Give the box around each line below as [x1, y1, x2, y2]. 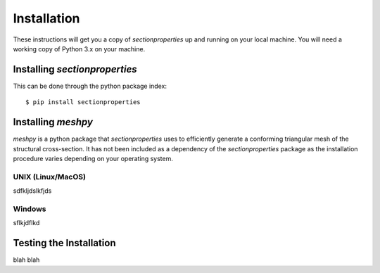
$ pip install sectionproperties [25, 99, 141, 106]
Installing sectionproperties [13, 63, 137, 75]
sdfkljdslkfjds [13, 186, 52, 195]
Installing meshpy [13, 116, 93, 128]
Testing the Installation [13, 237, 116, 249]
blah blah [13, 255, 40, 264]
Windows [13, 204, 46, 214]
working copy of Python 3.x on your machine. [13, 44, 146, 53]
